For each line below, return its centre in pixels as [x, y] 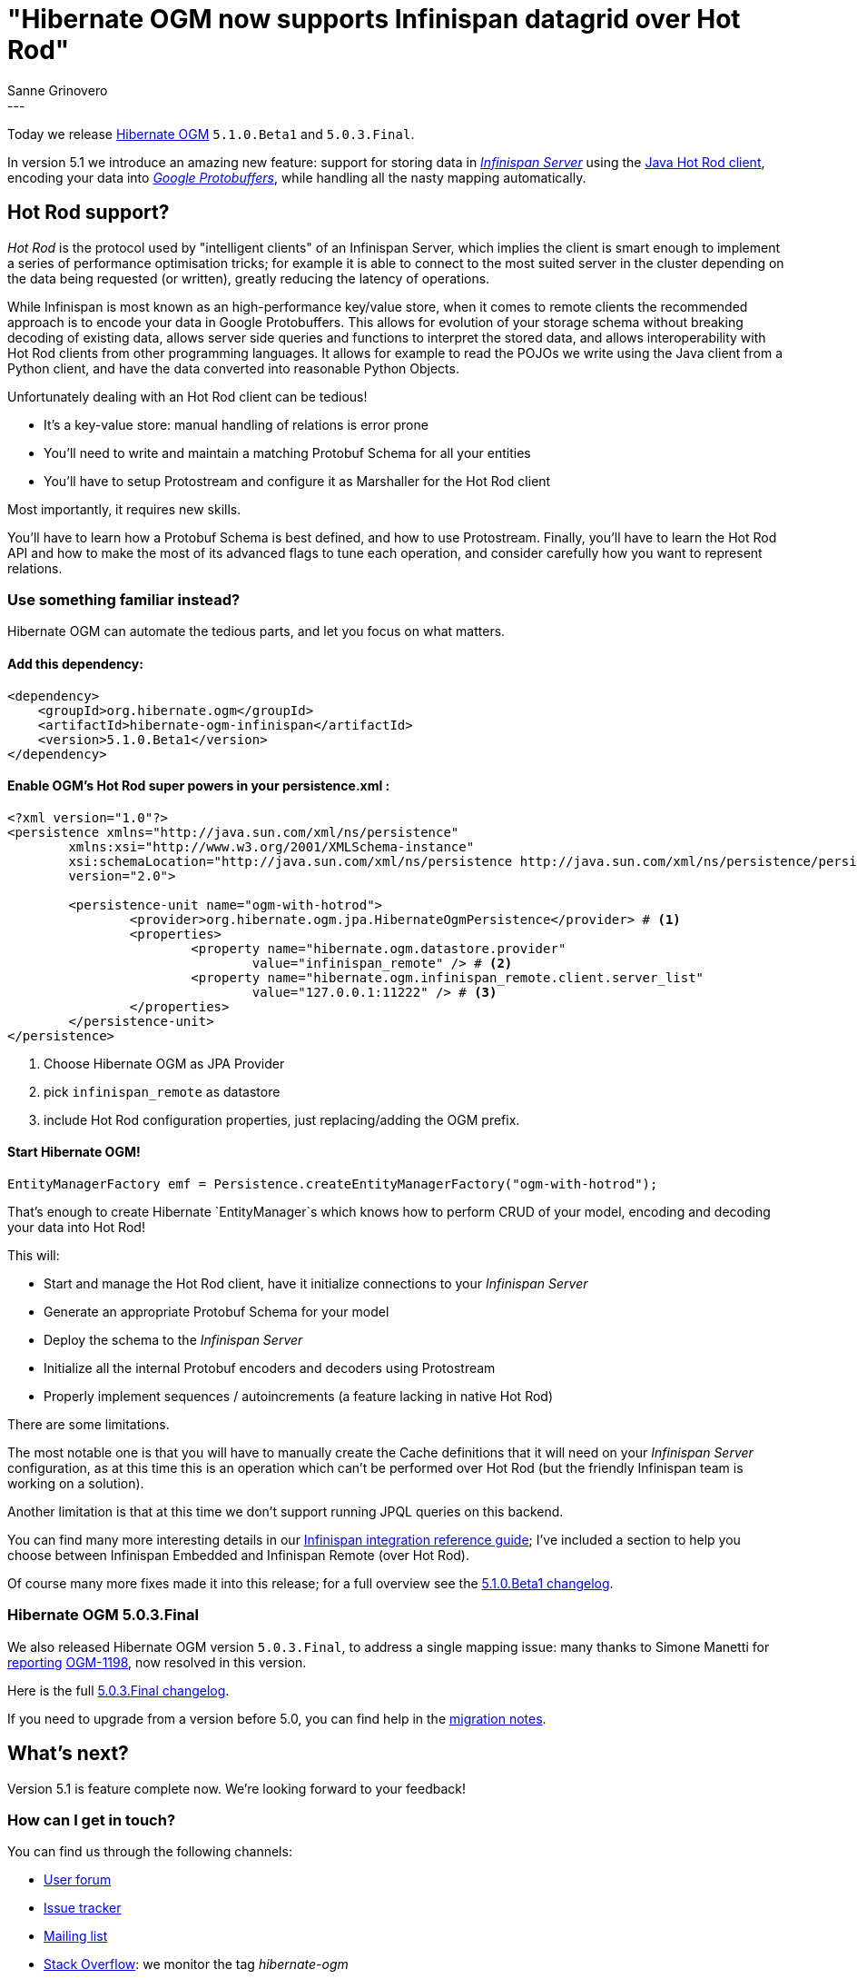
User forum [78, 1880]
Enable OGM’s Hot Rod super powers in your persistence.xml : [199, 786]
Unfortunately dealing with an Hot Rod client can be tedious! [187, 396]
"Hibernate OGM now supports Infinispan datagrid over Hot [374, 19]
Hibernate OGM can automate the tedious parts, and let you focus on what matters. [256, 631]
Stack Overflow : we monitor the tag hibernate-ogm [196, 1964]
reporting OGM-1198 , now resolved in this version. [157, 1662]
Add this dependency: [75, 663]
